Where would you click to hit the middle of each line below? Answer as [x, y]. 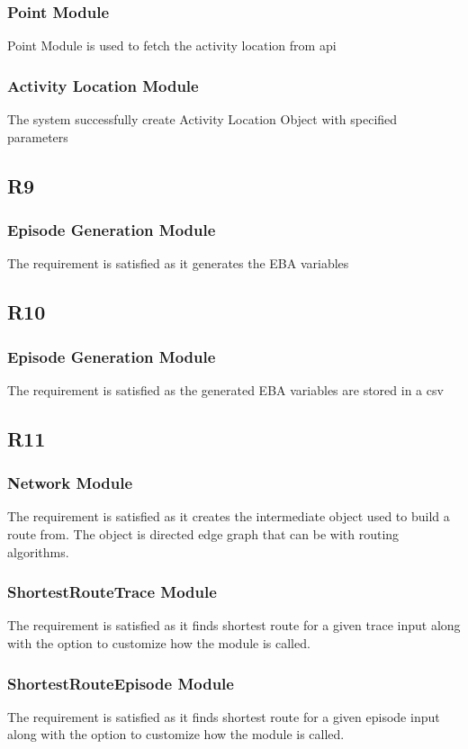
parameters [38, 136]
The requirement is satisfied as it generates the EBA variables [178, 263]
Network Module [70, 483]
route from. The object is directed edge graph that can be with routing [203, 534]
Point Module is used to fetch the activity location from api [172, 45]
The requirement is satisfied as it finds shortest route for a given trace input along [234, 625]
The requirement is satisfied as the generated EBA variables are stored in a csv [225, 389]
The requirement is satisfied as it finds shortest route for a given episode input [224, 716]
